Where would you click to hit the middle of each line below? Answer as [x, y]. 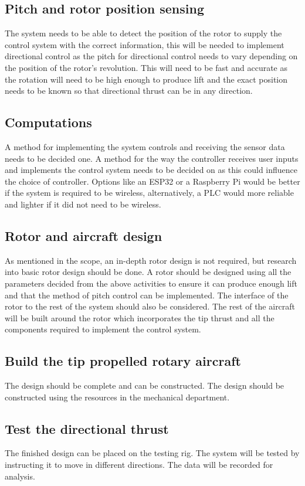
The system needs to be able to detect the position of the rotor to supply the [143, 33]
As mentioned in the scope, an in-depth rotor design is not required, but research [151, 260]
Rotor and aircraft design [84, 235]
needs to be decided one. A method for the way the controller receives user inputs [152, 158]
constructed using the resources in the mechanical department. [117, 397]
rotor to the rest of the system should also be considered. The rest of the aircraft [150, 306]
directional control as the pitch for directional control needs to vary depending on [151, 56]
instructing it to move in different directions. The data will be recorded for [139, 465]
